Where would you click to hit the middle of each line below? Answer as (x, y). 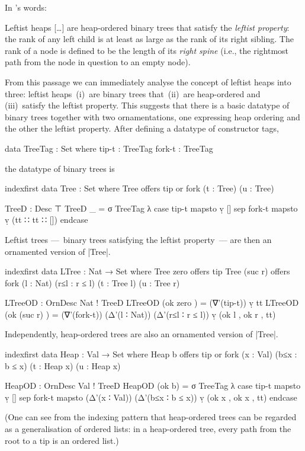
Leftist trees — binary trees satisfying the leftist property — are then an (138, 239)
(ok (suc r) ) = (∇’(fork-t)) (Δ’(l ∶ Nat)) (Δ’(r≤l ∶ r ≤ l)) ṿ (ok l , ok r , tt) (140, 314)
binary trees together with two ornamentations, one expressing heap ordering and (152, 116)
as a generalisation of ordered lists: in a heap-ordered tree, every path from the (148, 429)
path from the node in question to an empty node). (98, 62)
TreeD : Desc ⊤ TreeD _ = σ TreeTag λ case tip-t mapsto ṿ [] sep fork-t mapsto (151, 208)
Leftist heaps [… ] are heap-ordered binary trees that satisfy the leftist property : (147, 27)
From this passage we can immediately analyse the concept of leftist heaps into (148, 81)
